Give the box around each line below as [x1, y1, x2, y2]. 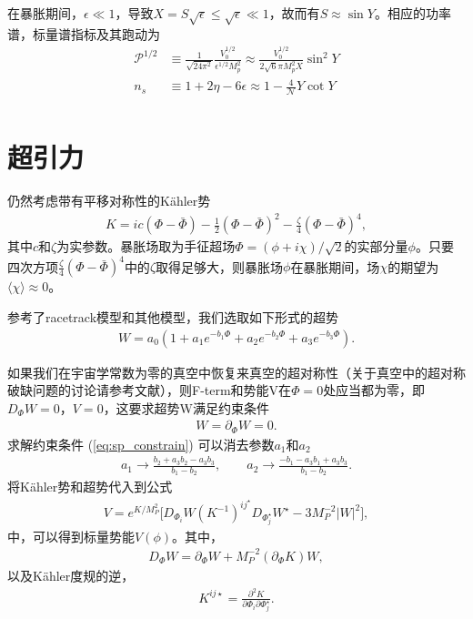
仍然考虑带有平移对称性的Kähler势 [7, 191, 211, 210]
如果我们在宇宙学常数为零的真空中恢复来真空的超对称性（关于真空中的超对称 [7, 362, 466, 381]
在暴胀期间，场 [290, 257, 380, 276]
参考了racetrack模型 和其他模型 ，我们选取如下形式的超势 [7, 307, 339, 326]
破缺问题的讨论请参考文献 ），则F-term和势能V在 [7, 381, 292, 400]
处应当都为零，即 [323, 381, 426, 400]
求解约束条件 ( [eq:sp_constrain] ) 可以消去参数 [7, 434, 275, 453]
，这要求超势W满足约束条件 [103, 398, 270, 417]
